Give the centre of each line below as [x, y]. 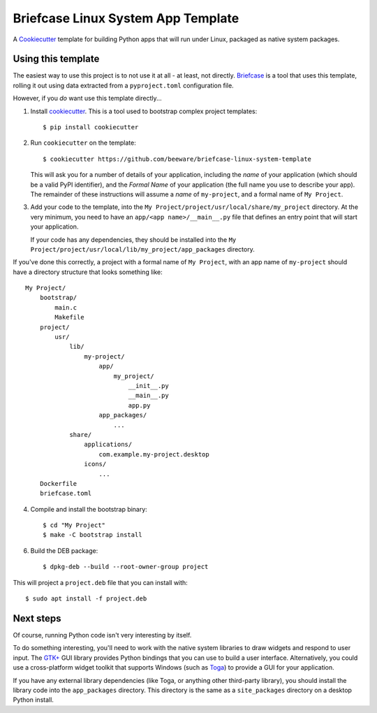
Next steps [37, 618]
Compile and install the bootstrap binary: [89, 509]
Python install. [33, 700]
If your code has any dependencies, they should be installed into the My [133, 239]
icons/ [95, 464]
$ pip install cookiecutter [91, 127]
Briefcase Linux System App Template [126, 18]
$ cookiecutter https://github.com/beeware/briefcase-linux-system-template [177, 159]
